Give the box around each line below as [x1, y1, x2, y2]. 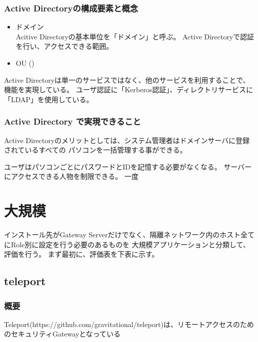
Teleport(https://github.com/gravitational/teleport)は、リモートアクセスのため [4, 319, 254, 329]
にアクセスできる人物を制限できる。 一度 [4, 171, 139, 181]
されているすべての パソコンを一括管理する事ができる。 [4, 145, 187, 155]
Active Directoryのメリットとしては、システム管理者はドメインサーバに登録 [4, 135, 250, 145]
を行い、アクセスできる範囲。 [15, 41, 113, 51]
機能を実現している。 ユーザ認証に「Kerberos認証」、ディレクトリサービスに [4, 84, 253, 95]
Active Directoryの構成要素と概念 [4, 1, 138, 14]
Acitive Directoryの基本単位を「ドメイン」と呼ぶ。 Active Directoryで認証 [15, 31, 255, 41]
